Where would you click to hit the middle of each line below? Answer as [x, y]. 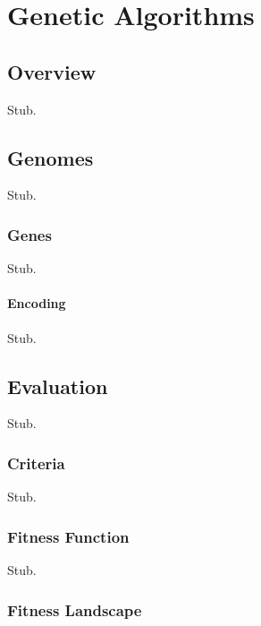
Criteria [36, 463]
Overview [52, 71]
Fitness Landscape [75, 609]
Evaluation [58, 386]
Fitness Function [68, 536]
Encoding [37, 303]
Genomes [51, 157]
